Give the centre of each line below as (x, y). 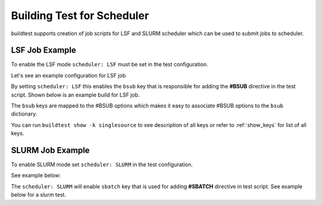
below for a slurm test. (39, 195)
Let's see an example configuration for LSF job (69, 75)
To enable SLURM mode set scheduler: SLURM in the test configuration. (102, 164)
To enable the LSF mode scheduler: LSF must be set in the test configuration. (110, 64)
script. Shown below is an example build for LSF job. (75, 95)
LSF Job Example (44, 50)
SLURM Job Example (50, 150)
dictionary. (24, 114)
